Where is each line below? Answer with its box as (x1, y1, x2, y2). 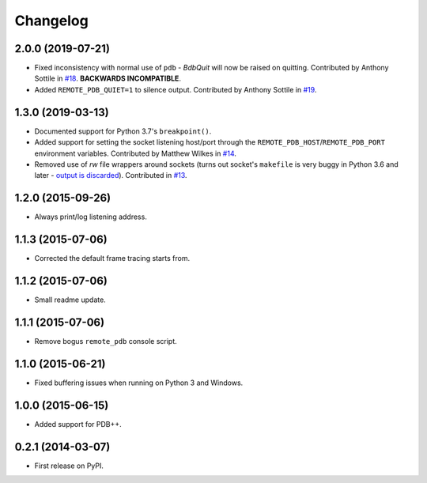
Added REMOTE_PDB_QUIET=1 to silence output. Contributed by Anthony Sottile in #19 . (34, 85, 317, 94)
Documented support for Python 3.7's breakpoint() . (34, 126, 212, 136)
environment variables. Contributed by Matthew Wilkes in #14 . (34, 149, 237, 158)
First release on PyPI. (34, 461, 104, 470)
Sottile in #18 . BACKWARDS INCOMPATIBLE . (34, 74, 182, 83)
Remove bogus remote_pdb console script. (34, 336, 177, 345)
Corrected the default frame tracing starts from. (34, 254, 190, 263)
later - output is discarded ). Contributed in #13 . (34, 171, 187, 180)
